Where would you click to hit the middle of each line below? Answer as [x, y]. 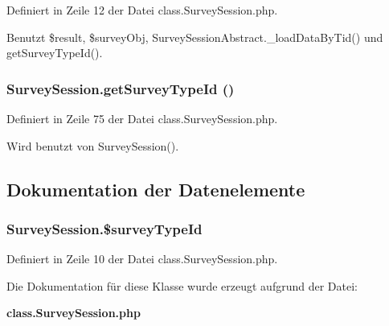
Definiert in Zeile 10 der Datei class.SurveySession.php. [142, 259]
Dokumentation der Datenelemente [156, 189]
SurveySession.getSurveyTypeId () [121, 88]
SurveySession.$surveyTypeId [104, 228]
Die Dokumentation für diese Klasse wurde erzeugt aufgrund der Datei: [182, 285]
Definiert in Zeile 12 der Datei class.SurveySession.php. [142, 10]
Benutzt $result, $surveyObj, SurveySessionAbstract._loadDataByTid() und [195, 37]
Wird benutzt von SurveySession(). [93, 145]
